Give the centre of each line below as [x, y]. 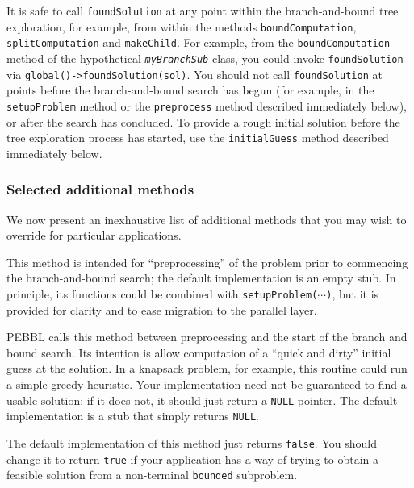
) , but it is [353, 293]
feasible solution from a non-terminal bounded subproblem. [152, 475]
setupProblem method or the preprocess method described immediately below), [207, 105]
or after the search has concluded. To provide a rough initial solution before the [203, 121]
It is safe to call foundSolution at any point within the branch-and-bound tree [203, 10]
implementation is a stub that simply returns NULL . [133, 416]
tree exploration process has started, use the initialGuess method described [198, 138]
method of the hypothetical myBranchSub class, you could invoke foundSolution [205, 58]
